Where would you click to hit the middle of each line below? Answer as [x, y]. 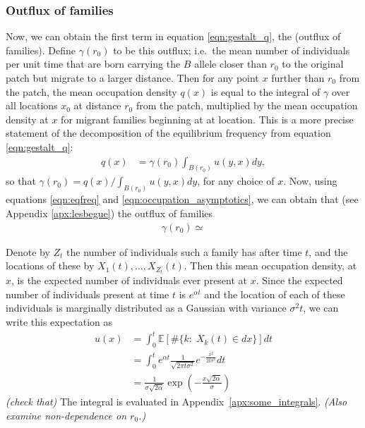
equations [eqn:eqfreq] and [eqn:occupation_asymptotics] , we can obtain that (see [182, 199]
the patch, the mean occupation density [91, 91]
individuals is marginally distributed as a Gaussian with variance [146, 308]
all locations [32, 105]
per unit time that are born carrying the [93, 64]
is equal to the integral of [265, 91]
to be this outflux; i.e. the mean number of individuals [232, 50]
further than [298, 78]
